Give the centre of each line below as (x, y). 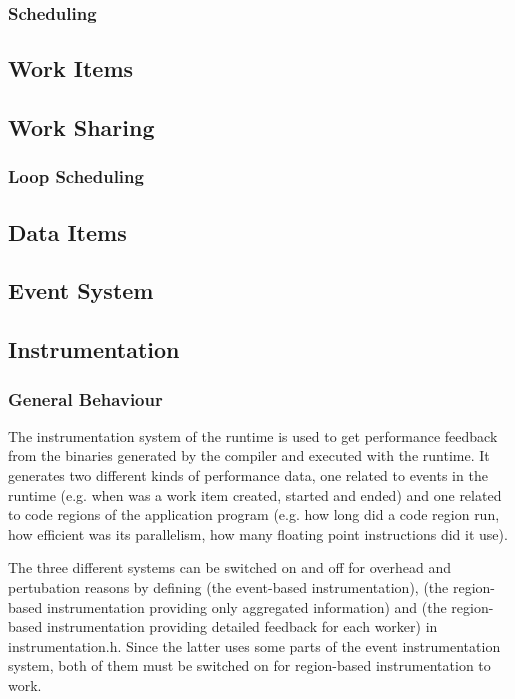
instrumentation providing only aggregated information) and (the (246, 606)
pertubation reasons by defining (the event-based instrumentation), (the (228, 586)
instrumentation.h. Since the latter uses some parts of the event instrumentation (254, 645)
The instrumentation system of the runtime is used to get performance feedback (253, 435)
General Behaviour (85, 398)
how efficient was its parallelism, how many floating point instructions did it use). (258, 533)
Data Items (67, 231)
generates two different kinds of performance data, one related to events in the (248, 475)
